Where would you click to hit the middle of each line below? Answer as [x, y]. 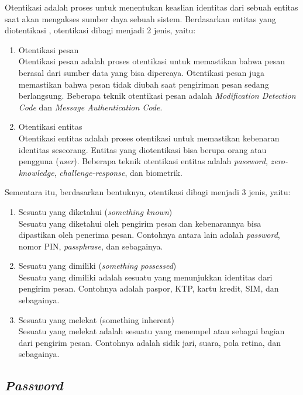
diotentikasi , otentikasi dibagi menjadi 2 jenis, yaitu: [100, 30]
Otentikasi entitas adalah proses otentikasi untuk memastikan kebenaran [149, 138]
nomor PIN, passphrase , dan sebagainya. [91, 246]
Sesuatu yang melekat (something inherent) [96, 319]
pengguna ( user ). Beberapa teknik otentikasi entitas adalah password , [143, 161]
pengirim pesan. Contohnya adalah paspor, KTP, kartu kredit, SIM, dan [149, 288]
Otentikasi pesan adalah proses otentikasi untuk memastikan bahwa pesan [151, 61]
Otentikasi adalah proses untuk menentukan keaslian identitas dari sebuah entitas [151, 7]
